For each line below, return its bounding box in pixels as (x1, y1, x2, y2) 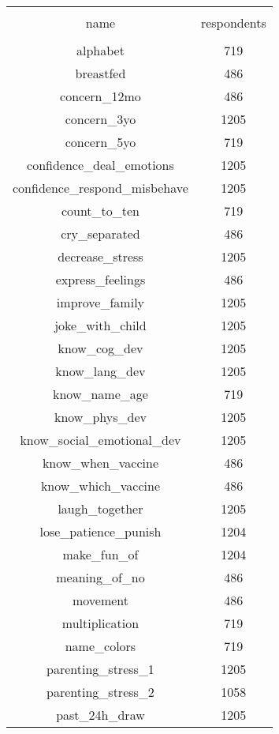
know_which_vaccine (40, 476, 160, 495)
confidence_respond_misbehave (13, 179, 188, 197)
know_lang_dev (55, 362, 146, 380)
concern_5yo (65, 133, 136, 151)
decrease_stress (58, 247, 143, 265)
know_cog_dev (58, 339, 143, 357)
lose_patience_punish (39, 522, 162, 540)
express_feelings (55, 270, 146, 288)
